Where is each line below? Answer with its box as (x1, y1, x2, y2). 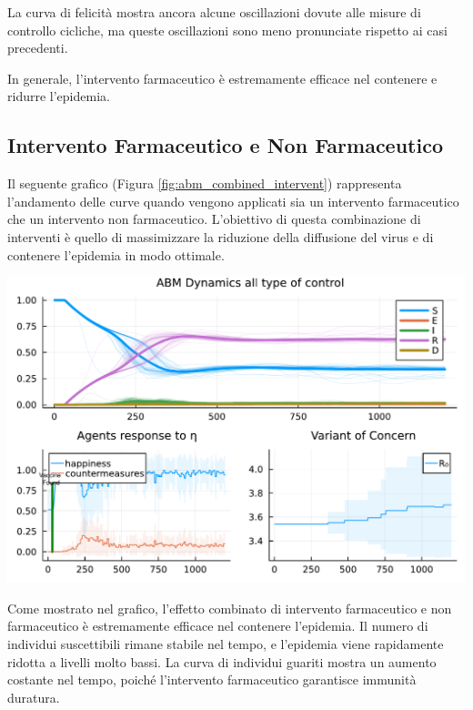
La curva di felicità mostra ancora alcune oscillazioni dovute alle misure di (7, 3, 421, 21)
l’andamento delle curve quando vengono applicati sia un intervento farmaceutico (7, 191, 459, 210)
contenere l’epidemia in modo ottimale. (7, 245, 225, 264)
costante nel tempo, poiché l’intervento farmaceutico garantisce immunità (7, 670, 417, 689)
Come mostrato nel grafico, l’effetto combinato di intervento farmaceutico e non (7, 598, 452, 617)
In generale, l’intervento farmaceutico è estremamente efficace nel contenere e (7, 68, 438, 87)
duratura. (7, 687, 60, 706)
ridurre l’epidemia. (7, 86, 110, 106)
